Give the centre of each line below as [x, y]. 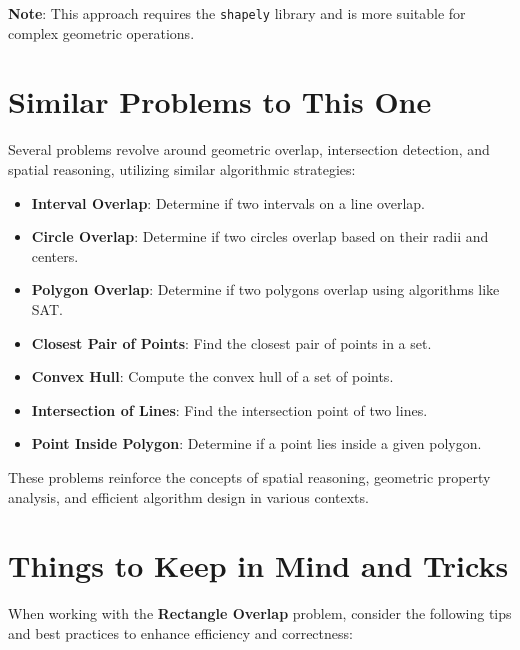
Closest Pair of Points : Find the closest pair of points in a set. [231, 342]
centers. [55, 255]
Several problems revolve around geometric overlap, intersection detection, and [249, 149]
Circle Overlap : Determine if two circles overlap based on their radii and [260, 236]
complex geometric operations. [101, 32]
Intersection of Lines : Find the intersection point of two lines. [229, 409]
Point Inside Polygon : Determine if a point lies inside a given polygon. [256, 443]
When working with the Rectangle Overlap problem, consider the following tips [260, 613]
